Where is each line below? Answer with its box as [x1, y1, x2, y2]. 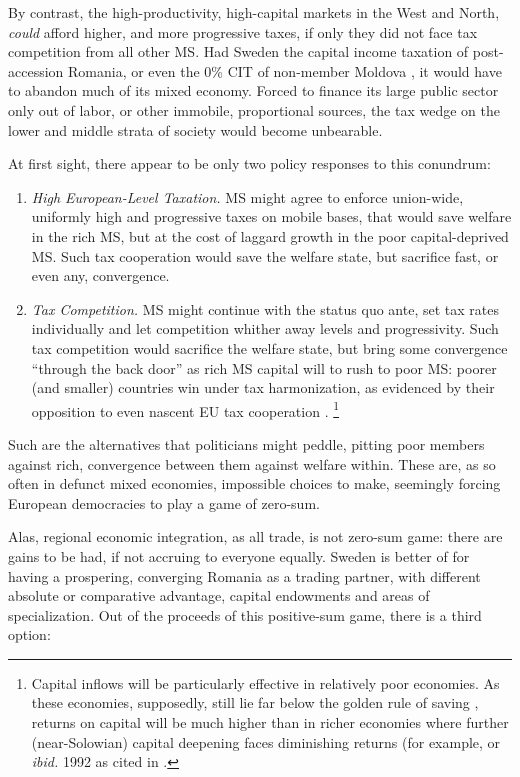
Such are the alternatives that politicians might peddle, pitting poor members [8, 433, 485, 454]
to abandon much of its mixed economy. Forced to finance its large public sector [8, 80, 499, 101]
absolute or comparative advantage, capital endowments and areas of [8, 585, 430, 606]
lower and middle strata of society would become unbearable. [8, 119, 383, 140]
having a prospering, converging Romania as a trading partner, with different [8, 565, 481, 586]
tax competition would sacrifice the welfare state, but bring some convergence [31, 337, 508, 358]
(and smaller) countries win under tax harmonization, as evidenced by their [31, 377, 495, 398]
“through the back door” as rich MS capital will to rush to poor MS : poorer [31, 357, 497, 378]
